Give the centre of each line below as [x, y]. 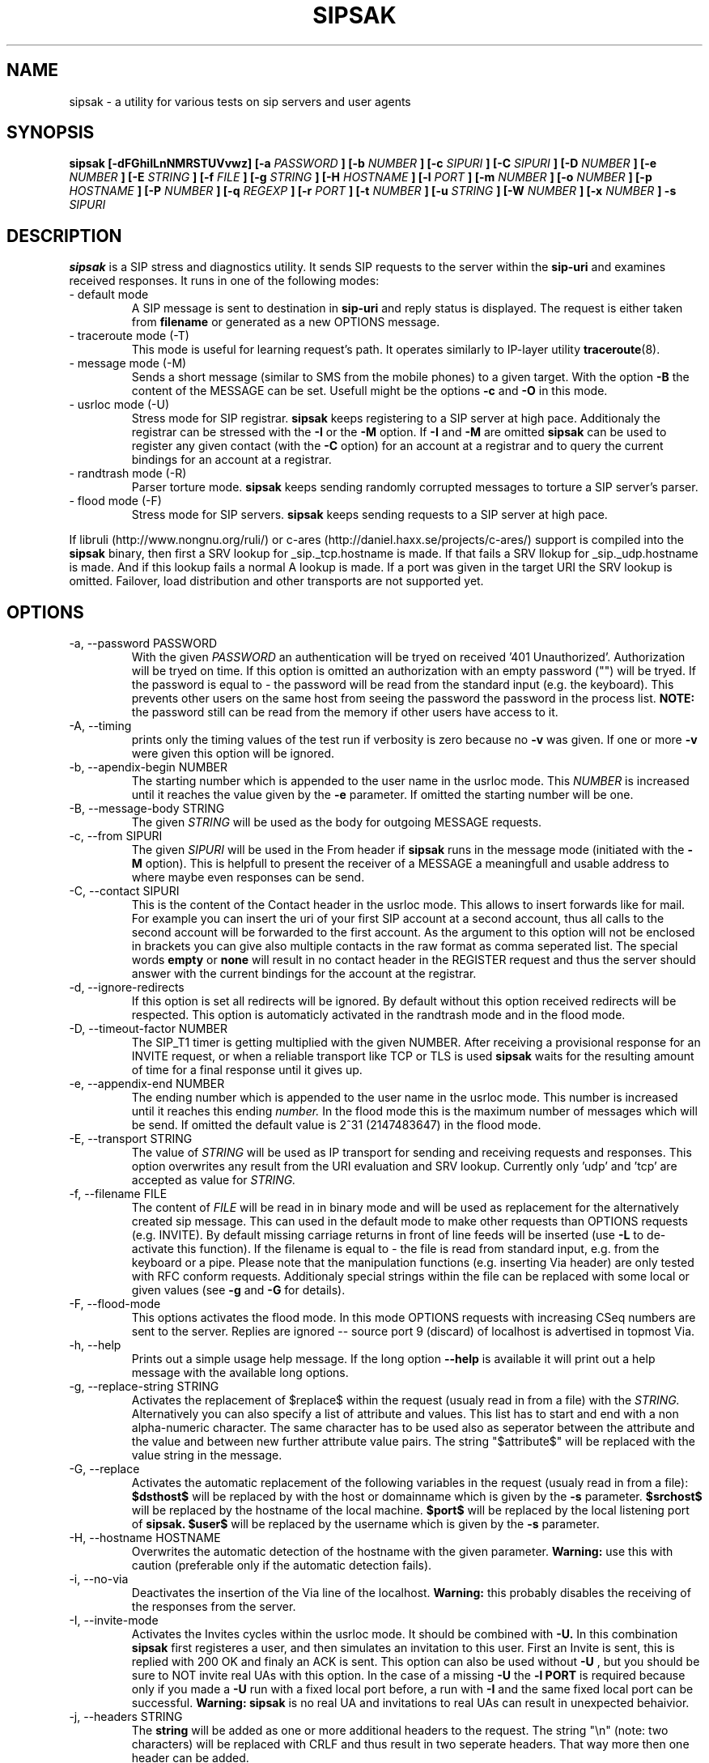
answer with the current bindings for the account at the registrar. [304, 974]
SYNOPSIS [51, 133]
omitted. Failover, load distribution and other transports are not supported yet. [276, 581]
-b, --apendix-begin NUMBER [148, 767]
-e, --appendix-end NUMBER [147, 1084]
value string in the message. [207, 1455]
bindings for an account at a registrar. [231, 460]
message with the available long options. [240, 1373]
